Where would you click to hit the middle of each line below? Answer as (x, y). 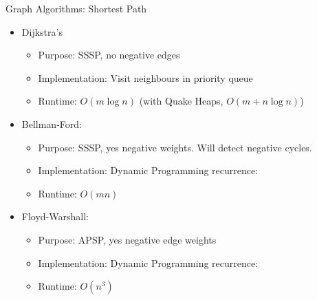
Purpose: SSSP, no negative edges (109, 55)
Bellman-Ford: (52, 124)
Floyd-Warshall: (55, 216)
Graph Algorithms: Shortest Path (76, 8)
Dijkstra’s (42, 31)
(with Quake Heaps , (181, 101)
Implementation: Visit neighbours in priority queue (145, 77)
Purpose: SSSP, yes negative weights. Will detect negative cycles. (175, 147)
